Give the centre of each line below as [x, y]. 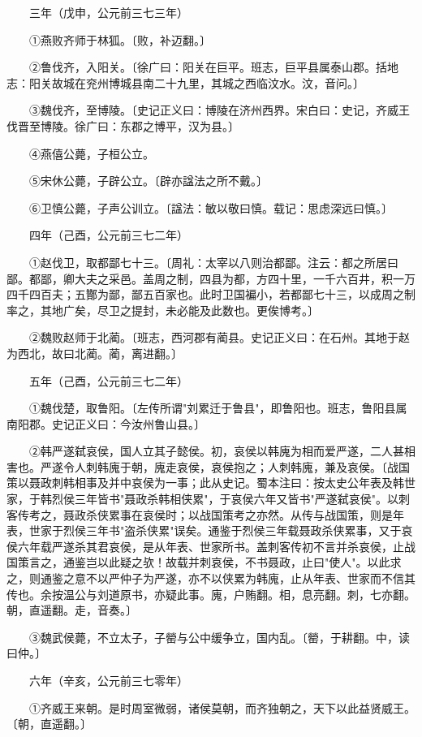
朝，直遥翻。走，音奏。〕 [72, 610]
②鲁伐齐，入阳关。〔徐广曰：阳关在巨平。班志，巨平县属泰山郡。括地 [213, 67]
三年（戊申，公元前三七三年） [108, 12]
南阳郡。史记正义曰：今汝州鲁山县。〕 [106, 423]
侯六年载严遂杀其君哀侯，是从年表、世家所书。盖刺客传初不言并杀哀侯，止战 [211, 546]
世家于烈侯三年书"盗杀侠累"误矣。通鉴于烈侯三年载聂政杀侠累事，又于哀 [221, 530]
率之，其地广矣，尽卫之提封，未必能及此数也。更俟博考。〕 [163, 310]
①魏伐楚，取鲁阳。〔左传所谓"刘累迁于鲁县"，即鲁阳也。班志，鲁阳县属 [218, 408]
